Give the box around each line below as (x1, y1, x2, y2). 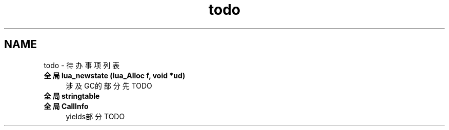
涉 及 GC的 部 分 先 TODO (66, 81, 152, 90)
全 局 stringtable (44, 91, 100, 100)
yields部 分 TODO (66, 112, 125, 121)
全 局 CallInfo (44, 101, 89, 111)
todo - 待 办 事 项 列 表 (44, 60, 120, 70)
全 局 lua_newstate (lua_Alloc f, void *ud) (44, 71, 186, 80)
